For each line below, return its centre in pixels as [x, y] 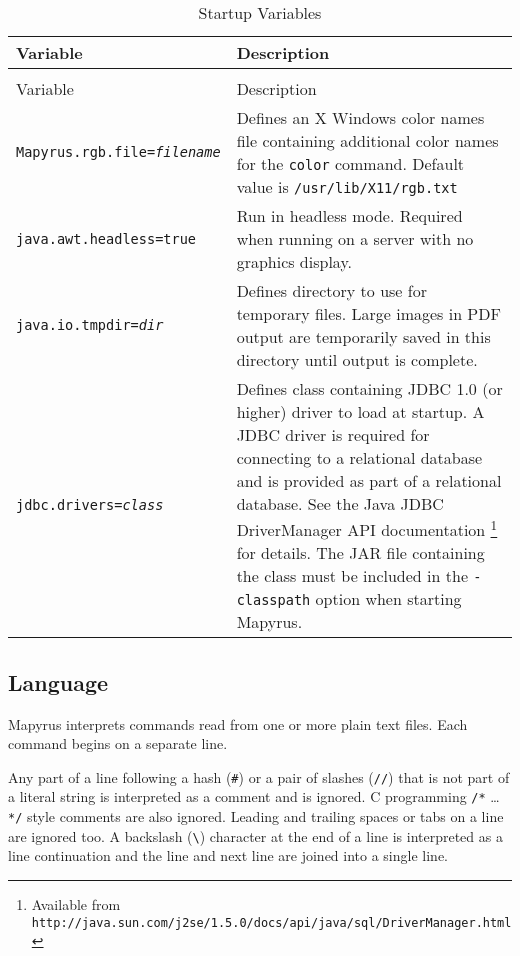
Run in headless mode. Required [349, 215]
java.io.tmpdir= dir [90, 325]
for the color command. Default [350, 163]
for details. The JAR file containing [360, 553]
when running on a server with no [355, 238]
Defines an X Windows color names [360, 117]
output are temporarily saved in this [363, 336]
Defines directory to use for [331, 290]
